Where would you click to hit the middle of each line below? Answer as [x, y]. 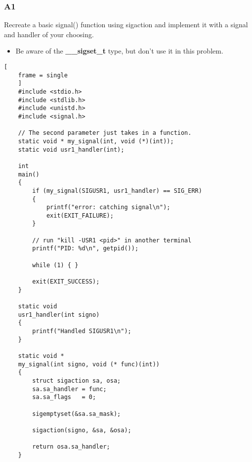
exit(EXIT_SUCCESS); [66, 282]
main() [29, 174]
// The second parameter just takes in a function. [105, 133]
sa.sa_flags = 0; [64, 397]
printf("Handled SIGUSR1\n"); [82, 331]
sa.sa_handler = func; [69, 389]
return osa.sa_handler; [71, 447]
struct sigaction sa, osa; [77, 380]
